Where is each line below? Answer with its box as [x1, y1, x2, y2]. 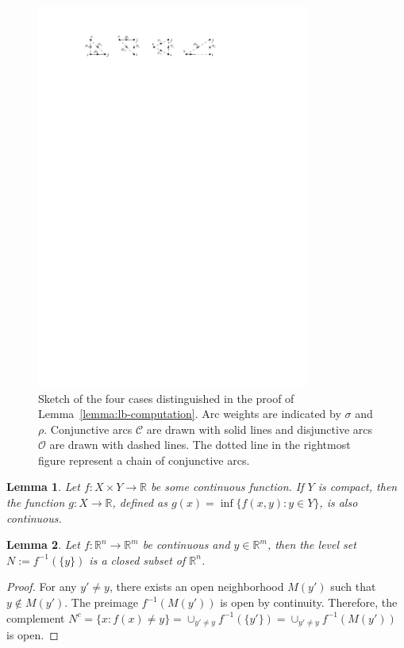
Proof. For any [6, 578, 77, 595]
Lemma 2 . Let [6, 536, 80, 553]
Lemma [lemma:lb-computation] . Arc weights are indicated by [38, 405, 341, 422]
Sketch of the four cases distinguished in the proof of [38, 389, 294, 406]
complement [6, 609, 65, 626]
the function [6, 494, 65, 511]
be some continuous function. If [150, 478, 304, 495]
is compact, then [317, 478, 398, 495]
